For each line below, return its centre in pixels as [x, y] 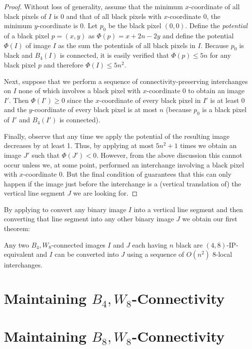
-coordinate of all [214, 6]
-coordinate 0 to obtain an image [196, 91]
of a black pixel [27, 35]
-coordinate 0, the [194, 16]
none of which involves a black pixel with [80, 91]
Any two [17, 244]
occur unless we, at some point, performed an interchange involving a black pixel [124, 164]
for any [220, 55]
